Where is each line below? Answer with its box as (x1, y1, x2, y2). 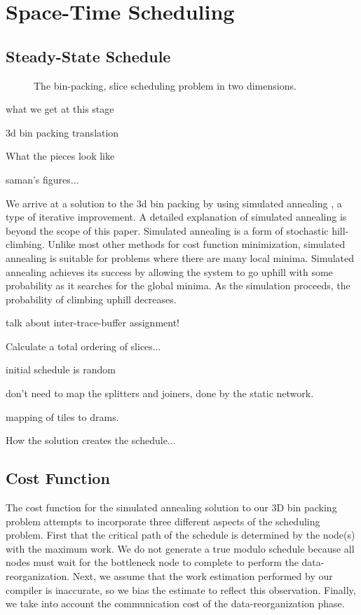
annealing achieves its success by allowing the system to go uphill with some (6, 264, 333, 279)
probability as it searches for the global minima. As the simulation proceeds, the (6, 278, 350, 293)
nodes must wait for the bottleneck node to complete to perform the (6, 555, 299, 569)
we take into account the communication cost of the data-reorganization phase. (6, 596, 345, 611)
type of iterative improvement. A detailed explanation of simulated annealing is (6, 209, 347, 224)
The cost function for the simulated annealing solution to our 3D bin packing (6, 500, 337, 515)
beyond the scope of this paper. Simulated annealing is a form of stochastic (6, 223, 329, 237)
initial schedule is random (6, 362, 116, 377)
